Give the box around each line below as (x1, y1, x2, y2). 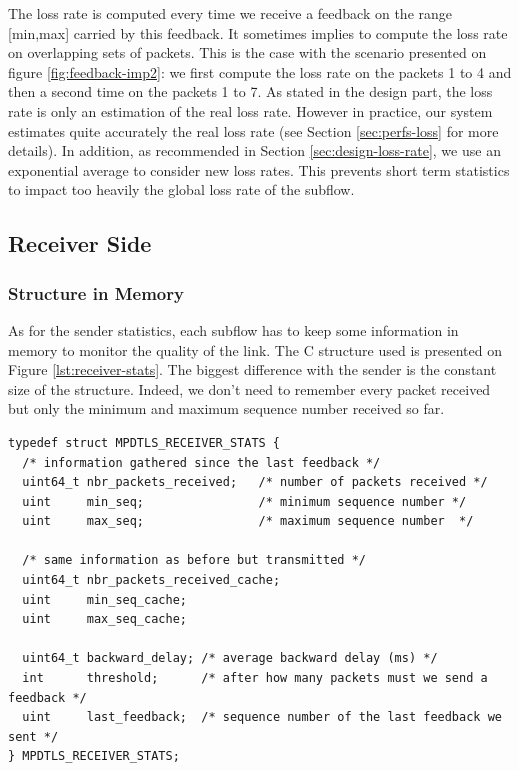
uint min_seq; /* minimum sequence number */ (22, 494, 467, 509)
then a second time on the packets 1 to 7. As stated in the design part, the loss (8, 81, 493, 102)
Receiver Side (8, 228, 152, 259)
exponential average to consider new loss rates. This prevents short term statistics (8, 159, 510, 180)
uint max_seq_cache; (22, 612, 187, 627)
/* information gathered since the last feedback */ (22, 455, 381, 470)
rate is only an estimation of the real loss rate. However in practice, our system (8, 100, 493, 121)
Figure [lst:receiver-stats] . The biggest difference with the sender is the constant (8, 359, 497, 380)
